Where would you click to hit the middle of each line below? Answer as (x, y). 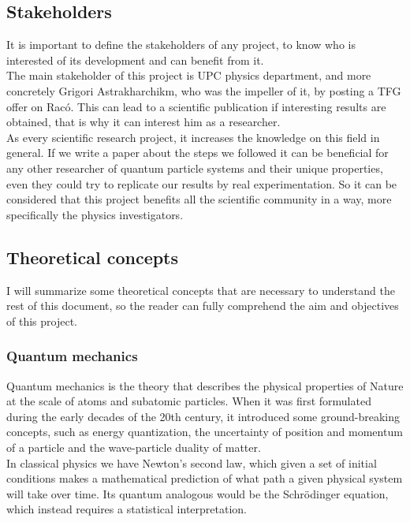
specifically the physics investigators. (95, 214)
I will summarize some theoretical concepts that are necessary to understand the (201, 290)
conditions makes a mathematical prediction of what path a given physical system (205, 478)
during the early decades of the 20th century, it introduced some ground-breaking (203, 416)
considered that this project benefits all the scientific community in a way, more (199, 199)
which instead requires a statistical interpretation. (127, 509)
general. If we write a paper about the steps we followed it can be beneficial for (198, 153)
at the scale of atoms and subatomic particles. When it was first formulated (189, 401)
